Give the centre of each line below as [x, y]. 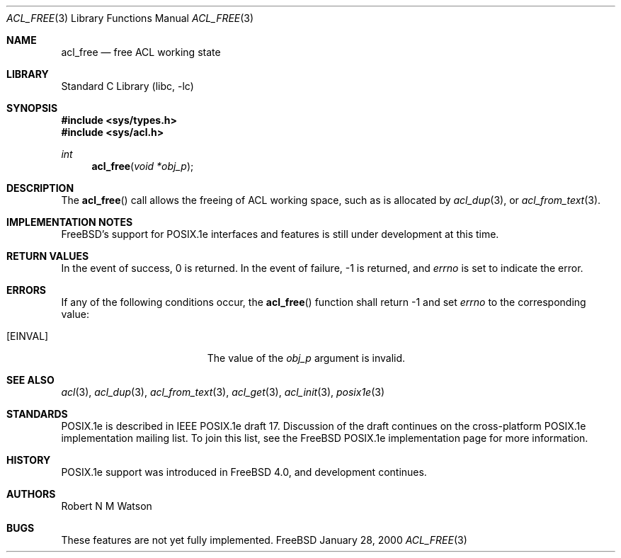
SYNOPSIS [32, 108]
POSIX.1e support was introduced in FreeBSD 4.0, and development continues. [244, 472]
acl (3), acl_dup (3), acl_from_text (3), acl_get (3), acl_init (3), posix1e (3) [223, 392]
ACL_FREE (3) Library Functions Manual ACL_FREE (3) [130, 18]
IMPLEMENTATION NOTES [70, 222]
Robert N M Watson [107, 506]
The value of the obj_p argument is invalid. [306, 358]
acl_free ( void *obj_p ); [143, 166]
